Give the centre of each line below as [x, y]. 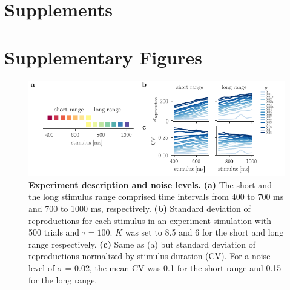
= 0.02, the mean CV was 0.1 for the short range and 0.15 [173, 268]
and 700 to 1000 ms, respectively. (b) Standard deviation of [140, 209]
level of [42, 268]
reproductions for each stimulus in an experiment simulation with [150, 220]
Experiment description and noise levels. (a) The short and [150, 184]
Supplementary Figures [103, 57]
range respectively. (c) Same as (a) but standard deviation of [142, 244]
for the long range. [63, 279]
